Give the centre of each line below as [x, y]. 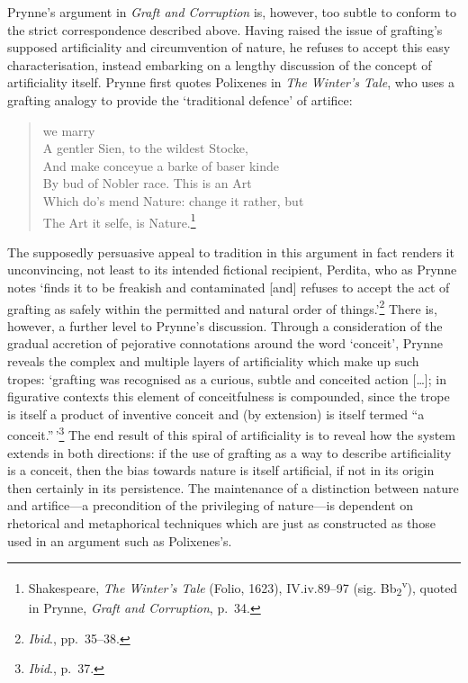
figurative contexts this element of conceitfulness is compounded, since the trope [229, 396]
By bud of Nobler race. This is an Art [147, 183]
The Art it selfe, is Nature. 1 [119, 220]
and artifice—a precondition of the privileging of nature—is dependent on [211, 505]
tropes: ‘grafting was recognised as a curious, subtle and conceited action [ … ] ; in [227, 378]
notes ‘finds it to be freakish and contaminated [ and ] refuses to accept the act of [229, 287]
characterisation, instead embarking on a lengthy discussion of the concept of [220, 64]
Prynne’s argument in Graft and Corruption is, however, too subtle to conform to [232, 12]
